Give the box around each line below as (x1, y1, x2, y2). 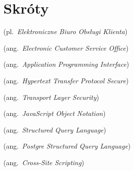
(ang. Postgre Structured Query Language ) (3, 141, 131, 151)
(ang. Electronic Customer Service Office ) (3, 42, 129, 53)
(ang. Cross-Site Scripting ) (3, 157, 84, 167)
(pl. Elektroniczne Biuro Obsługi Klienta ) (3, 26, 128, 37)
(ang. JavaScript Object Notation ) (3, 108, 106, 118)
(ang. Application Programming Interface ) (3, 59, 129, 69)
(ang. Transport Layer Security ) (3, 92, 99, 102)
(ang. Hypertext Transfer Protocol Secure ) (3, 75, 129, 85)
